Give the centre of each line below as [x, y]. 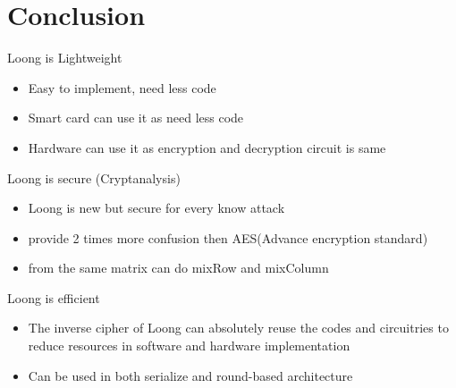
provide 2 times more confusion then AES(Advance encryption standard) [228, 237]
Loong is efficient [54, 297]
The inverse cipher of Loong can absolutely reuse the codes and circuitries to [238, 328]
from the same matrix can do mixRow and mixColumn [178, 268]
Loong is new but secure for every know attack [156, 208]
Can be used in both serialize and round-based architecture [190, 375]
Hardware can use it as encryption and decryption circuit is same [207, 147]
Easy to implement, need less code [122, 87]
